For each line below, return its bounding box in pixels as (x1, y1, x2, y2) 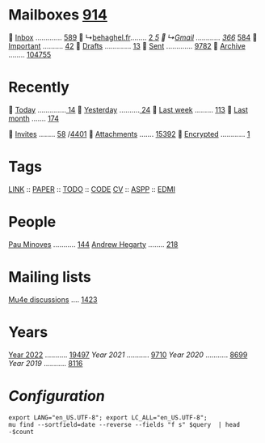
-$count (8, 428, 35, 436)
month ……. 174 (8, 113, 59, 123)
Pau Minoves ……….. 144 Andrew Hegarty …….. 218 (8, 239, 179, 249)
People (8, 213, 57, 231)
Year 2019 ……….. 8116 (8, 358, 83, 368)
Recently (8, 79, 70, 96)
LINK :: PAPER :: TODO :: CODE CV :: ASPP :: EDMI (8, 184, 176, 194)
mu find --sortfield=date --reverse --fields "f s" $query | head (8, 420, 241, 428)
